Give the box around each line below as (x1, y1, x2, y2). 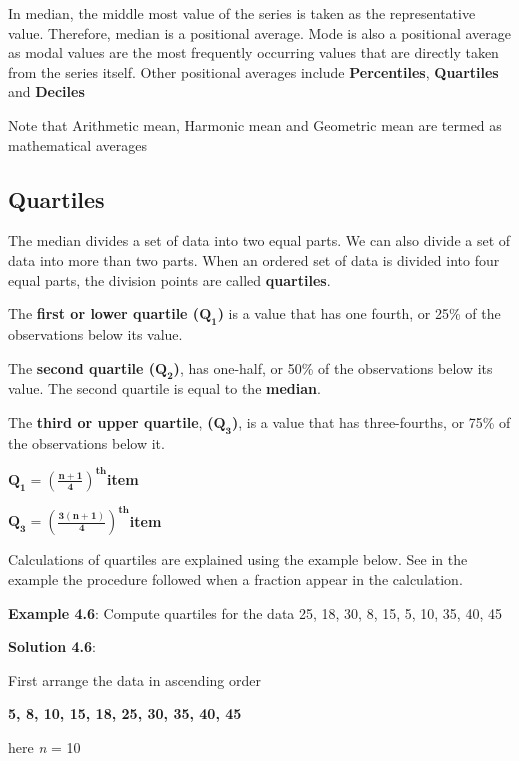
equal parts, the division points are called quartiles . (8, 269, 331, 290)
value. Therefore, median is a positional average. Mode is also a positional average (8, 22, 511, 43)
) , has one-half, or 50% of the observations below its (173, 357, 493, 378)
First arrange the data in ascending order (8, 669, 261, 690)
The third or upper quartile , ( (8, 411, 214, 432)
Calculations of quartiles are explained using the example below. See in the (8, 549, 468, 570)
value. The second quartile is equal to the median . (8, 378, 321, 399)
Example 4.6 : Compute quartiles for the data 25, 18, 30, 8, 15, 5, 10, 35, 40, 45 (8, 602, 502, 623)
